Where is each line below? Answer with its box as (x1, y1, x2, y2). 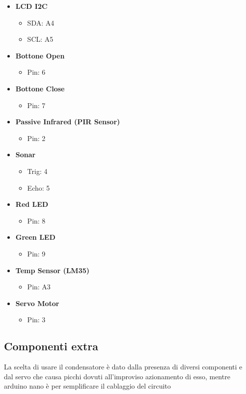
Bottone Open (15, 50, 65, 60)
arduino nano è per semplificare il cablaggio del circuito (4, 381, 171, 391)
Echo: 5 (27, 182, 50, 193)
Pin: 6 (27, 67, 46, 77)
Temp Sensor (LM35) (15, 265, 90, 275)
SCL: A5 (27, 34, 54, 44)
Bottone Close (15, 83, 65, 93)
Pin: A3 (27, 281, 51, 292)
